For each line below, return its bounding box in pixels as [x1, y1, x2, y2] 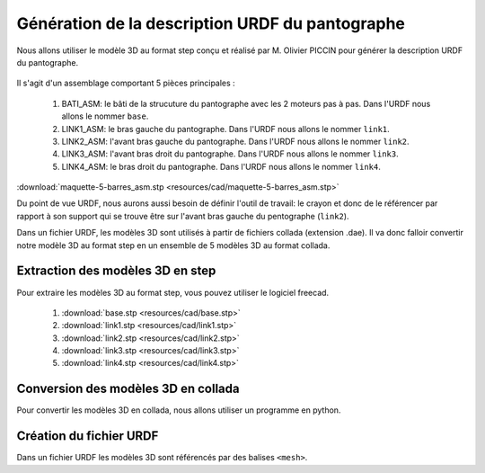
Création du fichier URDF [16, 428, 159, 444]
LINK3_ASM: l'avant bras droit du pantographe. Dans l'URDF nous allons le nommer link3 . [61, 148, 399, 159]
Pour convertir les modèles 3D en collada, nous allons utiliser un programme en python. [16, 405, 341, 415]
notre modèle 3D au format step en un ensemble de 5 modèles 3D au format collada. [16, 239, 331, 251]
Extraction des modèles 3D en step [16, 263, 216, 279]
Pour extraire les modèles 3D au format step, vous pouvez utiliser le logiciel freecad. [16, 287, 330, 298]
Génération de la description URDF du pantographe [16, 13, 406, 33]
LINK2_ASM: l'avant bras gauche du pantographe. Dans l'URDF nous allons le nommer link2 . [61, 136, 410, 147]
